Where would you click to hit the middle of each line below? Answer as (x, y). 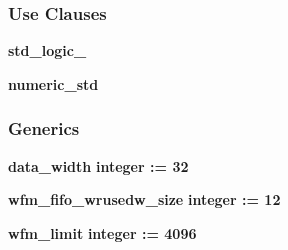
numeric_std (53, 83)
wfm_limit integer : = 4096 (102, 232)
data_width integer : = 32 (98, 165)
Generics (44, 128)
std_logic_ (47, 50)
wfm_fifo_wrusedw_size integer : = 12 (144, 199)
